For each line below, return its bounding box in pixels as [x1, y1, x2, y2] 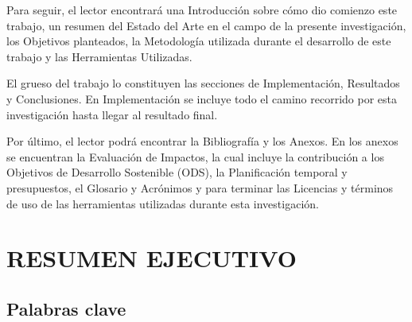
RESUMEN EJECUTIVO [6, 242, 297, 274]
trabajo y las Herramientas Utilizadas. [6, 48, 192, 64]
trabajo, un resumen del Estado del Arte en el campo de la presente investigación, [6, 17, 406, 33]
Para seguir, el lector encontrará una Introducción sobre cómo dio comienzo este [6, 2, 398, 17]
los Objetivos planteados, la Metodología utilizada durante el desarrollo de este [6, 33, 391, 49]
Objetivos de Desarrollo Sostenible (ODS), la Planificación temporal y [6, 164, 348, 180]
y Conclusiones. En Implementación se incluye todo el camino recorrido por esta [6, 90, 398, 107]
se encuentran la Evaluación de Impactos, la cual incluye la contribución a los [6, 148, 384, 165]
